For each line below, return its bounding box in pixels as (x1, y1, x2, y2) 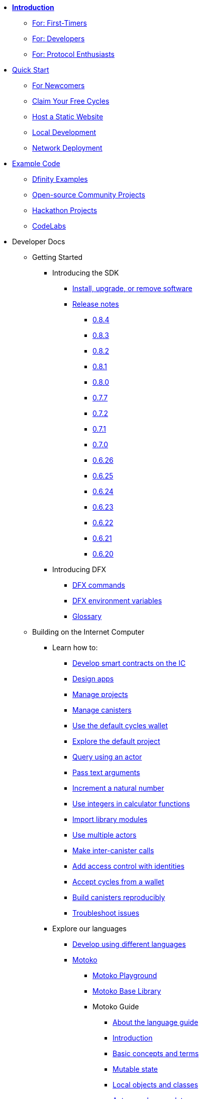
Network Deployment (32, 144, 103, 152)
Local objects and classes (113, 1080, 198, 1089)
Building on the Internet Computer (32, 628, 145, 636)
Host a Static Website (32, 112, 104, 121)
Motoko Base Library (92, 987, 161, 995)
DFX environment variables (72, 596, 162, 605)
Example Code (12, 159, 60, 168)
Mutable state (113, 1065, 158, 1073)
